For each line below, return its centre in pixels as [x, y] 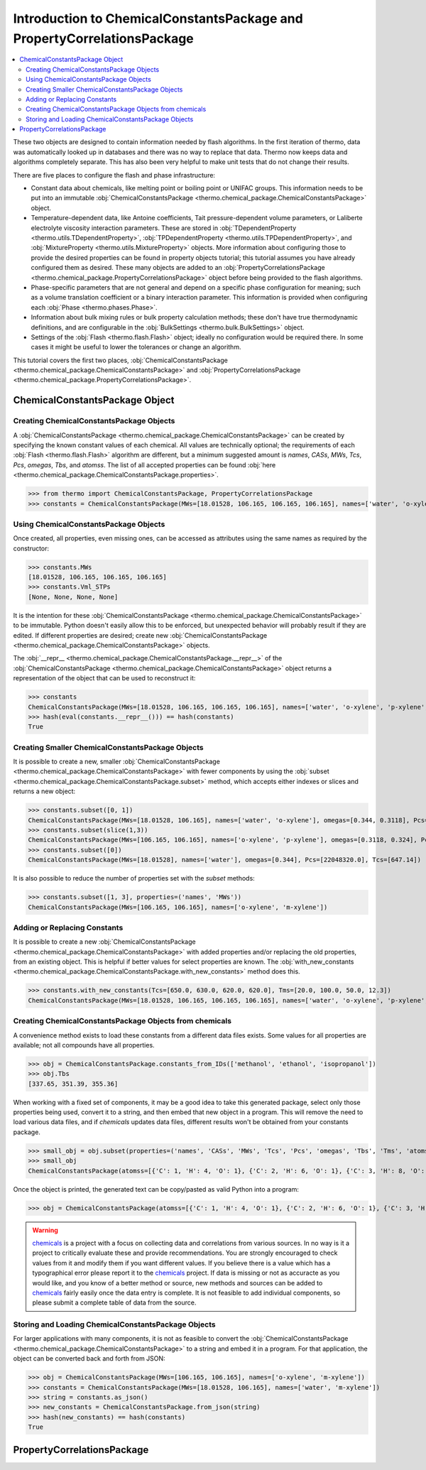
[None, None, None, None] [73, 597]
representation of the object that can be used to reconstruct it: [104, 678]
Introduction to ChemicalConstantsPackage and [158, 18]
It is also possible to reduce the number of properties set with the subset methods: [134, 878]
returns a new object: [44, 791]
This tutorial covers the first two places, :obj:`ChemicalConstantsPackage [121, 360]
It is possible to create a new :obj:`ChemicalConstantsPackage [104, 942]
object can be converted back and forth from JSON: [89, 1359]
